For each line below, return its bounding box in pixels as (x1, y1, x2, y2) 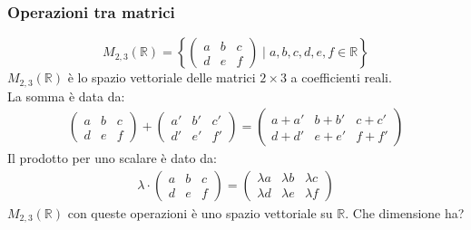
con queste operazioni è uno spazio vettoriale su (67, 203, 333, 222)
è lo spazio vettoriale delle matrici (67, 68, 256, 87)
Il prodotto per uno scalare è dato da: (7, 149, 217, 168)
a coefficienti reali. (290, 68, 392, 87)
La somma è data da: (7, 86, 125, 105)
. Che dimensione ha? (345, 203, 465, 222)
